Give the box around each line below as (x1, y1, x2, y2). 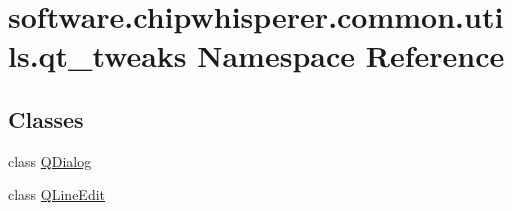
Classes (8, 103, 84, 134)
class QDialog (8, 150, 92, 171)
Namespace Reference (197, 35, 505, 76)
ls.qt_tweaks (8, 35, 187, 76)
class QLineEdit (8, 184, 106, 205)
